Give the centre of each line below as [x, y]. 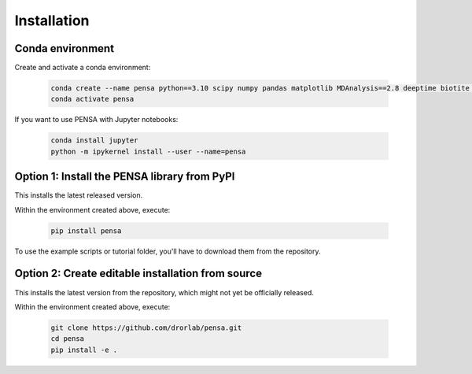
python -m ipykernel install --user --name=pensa [148, 151]
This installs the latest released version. [79, 195]
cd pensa [68, 339]
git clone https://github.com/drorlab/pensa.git [146, 328]
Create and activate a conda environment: [83, 68]
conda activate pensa [92, 99]
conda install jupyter [94, 141]
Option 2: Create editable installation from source [138, 274]
